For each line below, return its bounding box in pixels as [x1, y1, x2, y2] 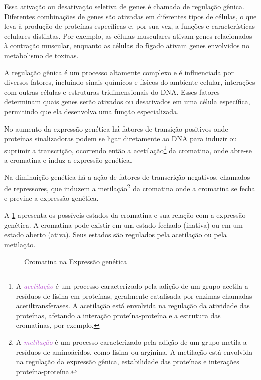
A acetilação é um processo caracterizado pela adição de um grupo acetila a [16, 280, 248, 291]
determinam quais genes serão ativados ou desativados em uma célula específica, [4, 96, 250, 107]
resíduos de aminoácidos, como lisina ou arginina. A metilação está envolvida [16, 346, 253, 357]
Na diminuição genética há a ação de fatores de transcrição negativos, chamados [4, 171, 250, 182]
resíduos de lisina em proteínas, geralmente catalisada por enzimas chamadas [16, 290, 252, 301]
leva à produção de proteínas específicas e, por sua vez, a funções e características [4, 21, 255, 31]
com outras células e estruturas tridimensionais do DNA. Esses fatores [4, 86, 220, 97]
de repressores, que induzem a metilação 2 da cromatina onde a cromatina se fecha [4, 182, 255, 193]
